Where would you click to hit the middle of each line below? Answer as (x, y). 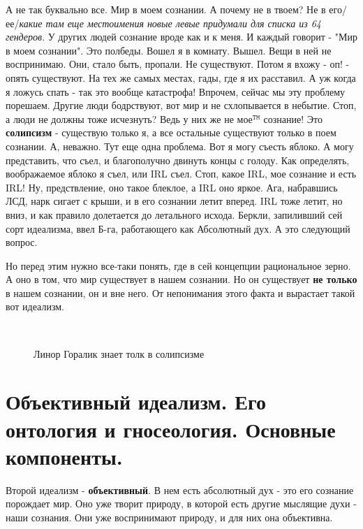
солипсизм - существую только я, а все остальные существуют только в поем (171, 132)
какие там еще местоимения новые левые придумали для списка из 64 (170, 23)
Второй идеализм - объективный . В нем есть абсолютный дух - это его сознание (180, 490)
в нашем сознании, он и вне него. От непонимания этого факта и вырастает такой (180, 292)
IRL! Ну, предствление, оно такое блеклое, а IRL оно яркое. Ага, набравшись (172, 187)
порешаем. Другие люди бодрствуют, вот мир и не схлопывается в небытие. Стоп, (181, 105)
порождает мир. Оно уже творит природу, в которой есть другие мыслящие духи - (181, 503)
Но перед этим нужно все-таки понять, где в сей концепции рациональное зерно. (178, 265)
